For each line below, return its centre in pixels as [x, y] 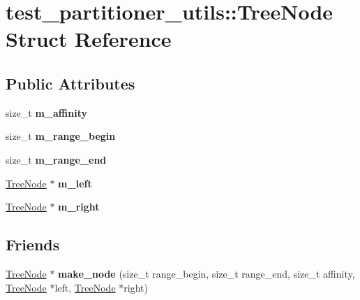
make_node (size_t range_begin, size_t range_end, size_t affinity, [207, 273]
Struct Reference [89, 39]
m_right [79, 207]
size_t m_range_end [56, 159]
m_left [75, 183]
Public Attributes [70, 83]
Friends [33, 244]
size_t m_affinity [46, 112]
